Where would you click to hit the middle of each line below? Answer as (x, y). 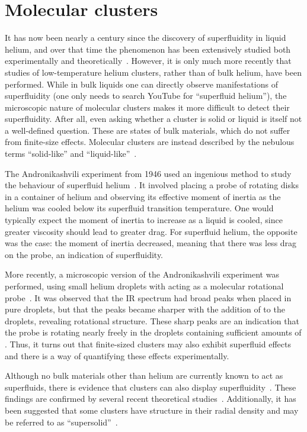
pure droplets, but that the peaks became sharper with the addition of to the (145, 309)
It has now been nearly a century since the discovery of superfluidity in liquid (145, 38)
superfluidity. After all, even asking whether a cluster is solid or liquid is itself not (153, 119)
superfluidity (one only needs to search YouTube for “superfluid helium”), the (146, 96)
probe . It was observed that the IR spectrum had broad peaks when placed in (148, 297)
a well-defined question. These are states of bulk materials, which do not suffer (148, 130)
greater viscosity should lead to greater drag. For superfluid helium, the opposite (151, 231)
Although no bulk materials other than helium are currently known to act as (144, 375)
